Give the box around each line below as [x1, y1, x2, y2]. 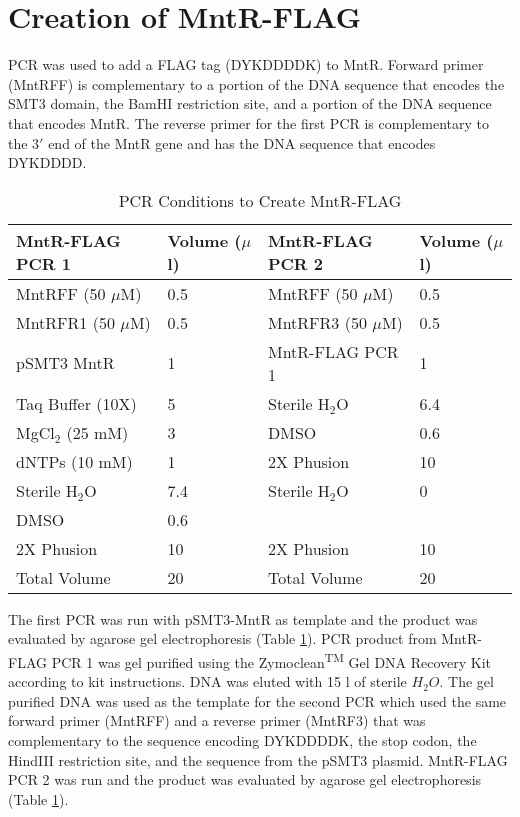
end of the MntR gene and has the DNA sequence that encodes [48, 132, 436, 153]
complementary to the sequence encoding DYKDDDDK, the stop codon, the [8, 729, 477, 750]
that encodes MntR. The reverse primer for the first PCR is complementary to [8, 112, 490, 133]
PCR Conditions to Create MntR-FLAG [118, 188, 402, 212]
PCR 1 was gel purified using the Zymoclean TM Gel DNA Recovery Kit [51, 648, 492, 672]
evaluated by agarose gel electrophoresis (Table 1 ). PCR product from [8, 628, 437, 649]
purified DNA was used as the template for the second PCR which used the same [8, 690, 507, 711]
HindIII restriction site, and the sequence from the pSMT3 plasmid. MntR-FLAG [8, 749, 508, 770]
